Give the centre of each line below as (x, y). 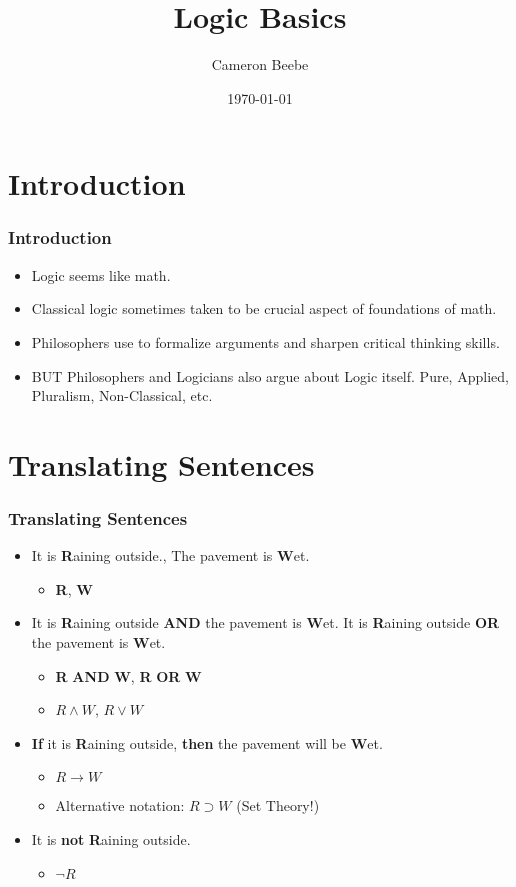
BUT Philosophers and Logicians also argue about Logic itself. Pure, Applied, (270, 375)
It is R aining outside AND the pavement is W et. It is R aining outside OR (265, 622)
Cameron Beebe (260, 64)
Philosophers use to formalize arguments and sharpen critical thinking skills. (265, 341)
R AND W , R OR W (128, 675)
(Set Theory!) (278, 805)
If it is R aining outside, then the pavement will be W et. (207, 742)
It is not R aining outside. (111, 839)
